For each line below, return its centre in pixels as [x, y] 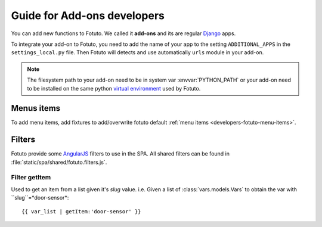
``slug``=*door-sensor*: [40, 198]
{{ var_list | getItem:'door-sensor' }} [81, 211]
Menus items [36, 108]
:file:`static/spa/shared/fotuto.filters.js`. [59, 162]
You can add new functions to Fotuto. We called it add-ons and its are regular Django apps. [123, 33]
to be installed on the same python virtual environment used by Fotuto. [114, 88]
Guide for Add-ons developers [88, 15]
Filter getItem [31, 178]
